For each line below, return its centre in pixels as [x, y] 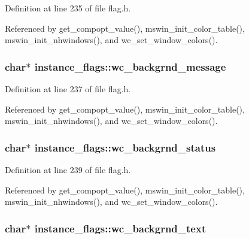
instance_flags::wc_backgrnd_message [130, 66]
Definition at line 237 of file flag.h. [68, 89]
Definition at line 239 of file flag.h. [68, 170]
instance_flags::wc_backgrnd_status [125, 147]
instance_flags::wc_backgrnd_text [120, 228]
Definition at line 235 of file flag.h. [68, 8]
